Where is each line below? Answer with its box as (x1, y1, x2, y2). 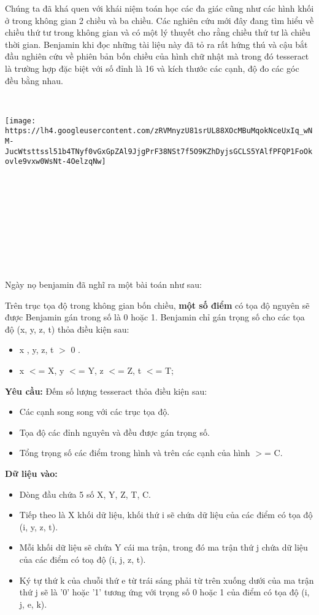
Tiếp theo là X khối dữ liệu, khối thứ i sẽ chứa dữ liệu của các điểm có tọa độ (19, 508, 313, 521)
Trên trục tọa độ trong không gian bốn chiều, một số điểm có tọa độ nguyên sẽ (5, 298, 310, 311)
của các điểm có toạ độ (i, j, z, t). (19, 552, 146, 565)
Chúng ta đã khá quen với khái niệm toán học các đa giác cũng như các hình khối (5, 2, 314, 14)
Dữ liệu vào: (5, 466, 58, 479)
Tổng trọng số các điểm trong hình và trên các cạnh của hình (19, 446, 250, 459)
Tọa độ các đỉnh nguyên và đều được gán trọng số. (19, 425, 210, 438)
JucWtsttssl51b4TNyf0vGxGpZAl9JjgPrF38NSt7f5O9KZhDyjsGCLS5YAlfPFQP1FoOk (5, 147, 313, 156)
